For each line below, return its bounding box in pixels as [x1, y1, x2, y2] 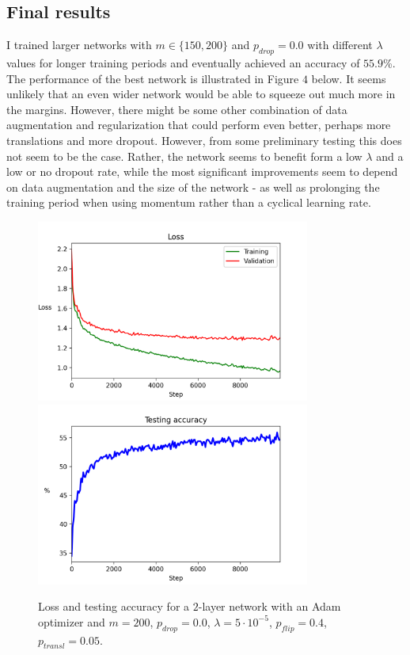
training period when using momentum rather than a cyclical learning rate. [6, 194, 371, 211]
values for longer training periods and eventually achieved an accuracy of [6, 55, 360, 70]
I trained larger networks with [6, 36, 152, 53]
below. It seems [311, 70, 386, 86]
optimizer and [38, 613, 105, 630]
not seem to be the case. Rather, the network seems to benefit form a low [6, 147, 363, 164]
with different [307, 36, 373, 53]
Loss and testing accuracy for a [38, 598, 190, 615]
